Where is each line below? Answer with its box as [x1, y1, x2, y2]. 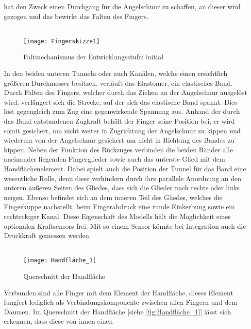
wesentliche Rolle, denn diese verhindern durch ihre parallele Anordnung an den [4, 173, 242, 183]
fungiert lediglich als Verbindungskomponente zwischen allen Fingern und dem [4, 297, 237, 307]
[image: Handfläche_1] [23, 257, 97, 264]
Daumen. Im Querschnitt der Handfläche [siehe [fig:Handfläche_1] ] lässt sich [4, 306, 231, 316]
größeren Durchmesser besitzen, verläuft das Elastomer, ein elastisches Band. [4, 77, 233, 88]
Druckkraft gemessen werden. [4, 230, 91, 240]
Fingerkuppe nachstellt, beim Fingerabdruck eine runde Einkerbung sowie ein [4, 201, 235, 212]
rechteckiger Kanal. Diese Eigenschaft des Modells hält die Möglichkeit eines [4, 211, 231, 221]
